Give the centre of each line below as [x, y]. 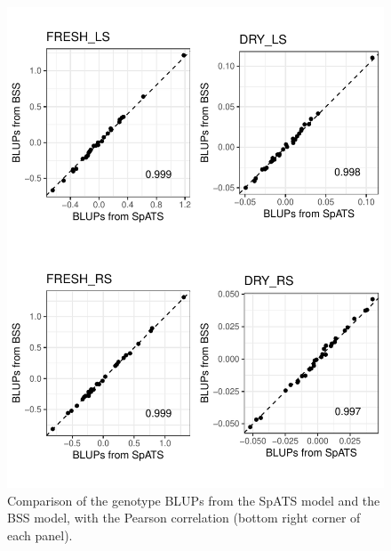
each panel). [40, 535]
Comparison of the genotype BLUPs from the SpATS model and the [194, 500]
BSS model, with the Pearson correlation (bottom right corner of [184, 518]
